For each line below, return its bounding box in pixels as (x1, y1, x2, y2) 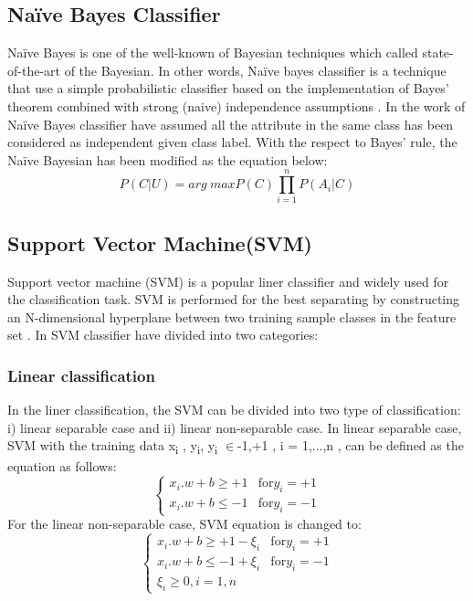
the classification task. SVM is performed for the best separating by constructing (7, 290, 460, 309)
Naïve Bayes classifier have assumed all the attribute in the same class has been (7, 114, 454, 133)
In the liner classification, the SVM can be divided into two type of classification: (7, 400, 461, 419)
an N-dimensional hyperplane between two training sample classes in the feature (7, 307, 457, 326)
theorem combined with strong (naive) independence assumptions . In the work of (7, 96, 466, 115)
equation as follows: (7, 456, 117, 475)
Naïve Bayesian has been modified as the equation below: (7, 150, 328, 169)
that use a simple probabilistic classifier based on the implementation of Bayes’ (7, 79, 449, 98)
